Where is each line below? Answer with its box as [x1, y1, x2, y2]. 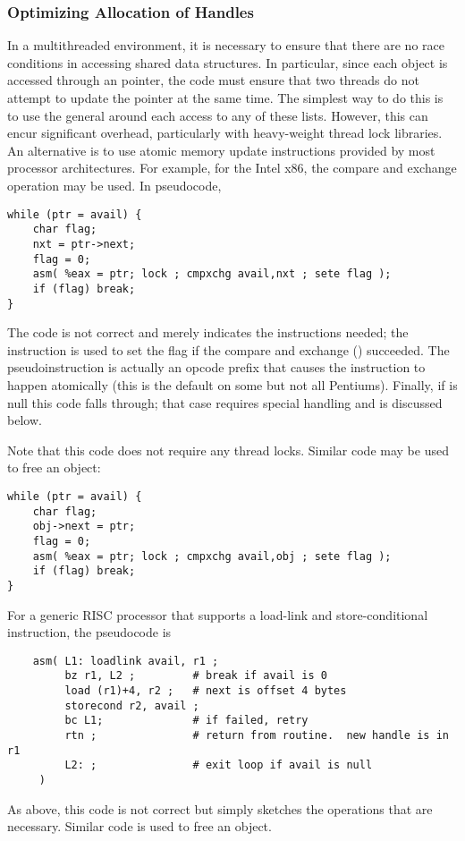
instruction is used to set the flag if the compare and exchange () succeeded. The [7, 340, 450, 359]
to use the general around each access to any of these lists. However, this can [7, 106, 428, 124]
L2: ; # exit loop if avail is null [64, 759, 373, 772]
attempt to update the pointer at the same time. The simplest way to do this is [7, 89, 444, 106]
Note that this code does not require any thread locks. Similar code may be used [7, 440, 449, 459]
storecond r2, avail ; [64, 699, 199, 712]
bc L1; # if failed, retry [64, 714, 309, 727]
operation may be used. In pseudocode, [7, 175, 222, 194]
